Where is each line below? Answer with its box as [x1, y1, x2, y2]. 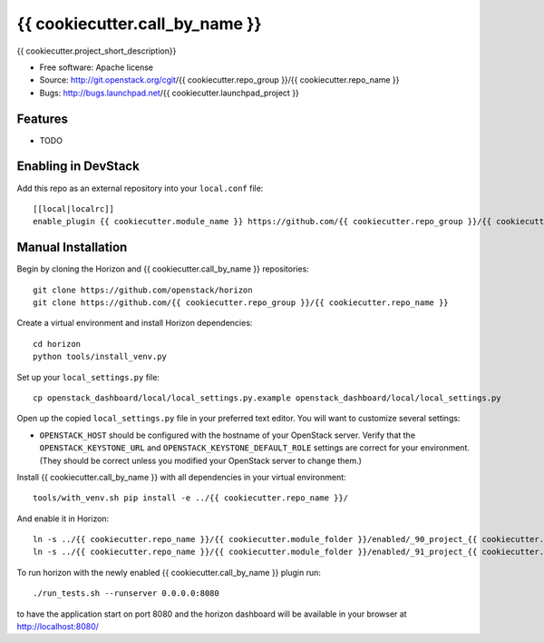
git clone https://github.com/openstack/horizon [33, 284, 253, 295]
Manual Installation [16, 240, 128, 255]
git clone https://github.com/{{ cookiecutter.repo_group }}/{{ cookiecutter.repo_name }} [33, 298, 449, 308]
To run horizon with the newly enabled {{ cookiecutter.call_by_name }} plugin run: [16, 567, 322, 578]
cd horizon [33, 339, 82, 349]
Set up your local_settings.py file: [16, 371, 160, 382]
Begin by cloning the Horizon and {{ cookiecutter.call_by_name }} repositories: [16, 263, 310, 274]
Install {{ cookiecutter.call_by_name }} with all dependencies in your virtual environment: [16, 471, 346, 482]
